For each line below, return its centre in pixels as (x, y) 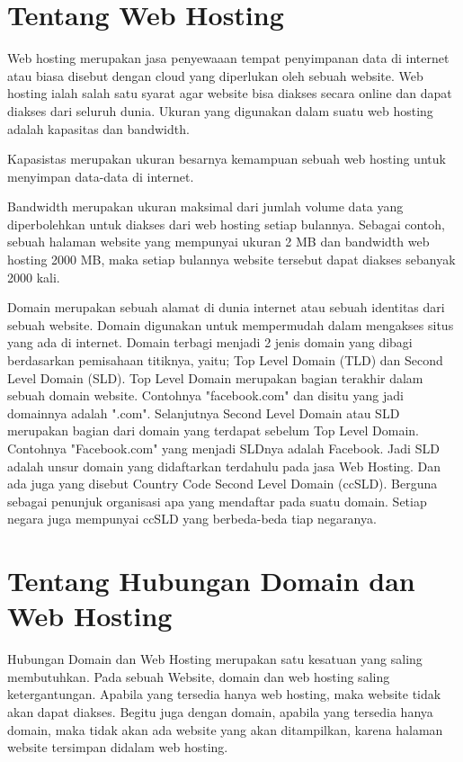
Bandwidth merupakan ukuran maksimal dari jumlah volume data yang (205, 206)
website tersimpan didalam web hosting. (118, 747)
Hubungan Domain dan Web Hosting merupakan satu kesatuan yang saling (215, 659)
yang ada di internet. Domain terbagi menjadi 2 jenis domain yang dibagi (210, 342)
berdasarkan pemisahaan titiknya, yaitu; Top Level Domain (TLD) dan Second (225, 360)
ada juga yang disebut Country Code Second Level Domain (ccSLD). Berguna (223, 484)
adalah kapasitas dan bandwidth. (98, 128)
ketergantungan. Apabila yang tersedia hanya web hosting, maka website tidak (224, 694)
